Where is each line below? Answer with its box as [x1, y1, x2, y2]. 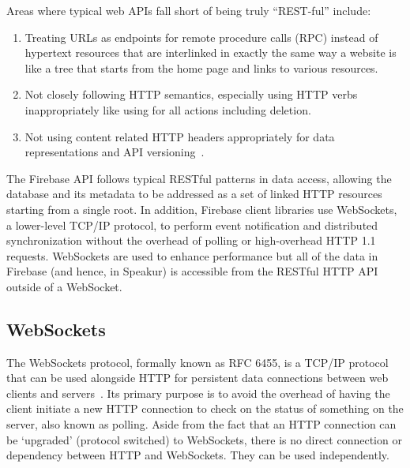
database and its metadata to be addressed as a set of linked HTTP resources [6, 185, 382, 202]
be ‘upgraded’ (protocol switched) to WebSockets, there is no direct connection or [6, 431, 402, 447]
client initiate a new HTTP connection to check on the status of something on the [6, 400, 404, 417]
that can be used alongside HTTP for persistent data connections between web [6, 369, 389, 386]
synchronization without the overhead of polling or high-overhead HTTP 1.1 [6, 232, 376, 249]
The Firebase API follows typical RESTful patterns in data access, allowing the [6, 170, 392, 186]
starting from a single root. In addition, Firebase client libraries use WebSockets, [6, 200, 397, 217]
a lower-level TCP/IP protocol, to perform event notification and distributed [6, 216, 378, 233]
